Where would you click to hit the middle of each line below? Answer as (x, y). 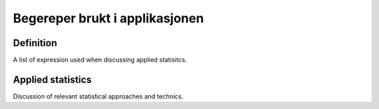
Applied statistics (52, 79)
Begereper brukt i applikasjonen (108, 18)
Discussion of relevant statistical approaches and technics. (98, 96)
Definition (35, 43)
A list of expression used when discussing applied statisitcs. (100, 60)
